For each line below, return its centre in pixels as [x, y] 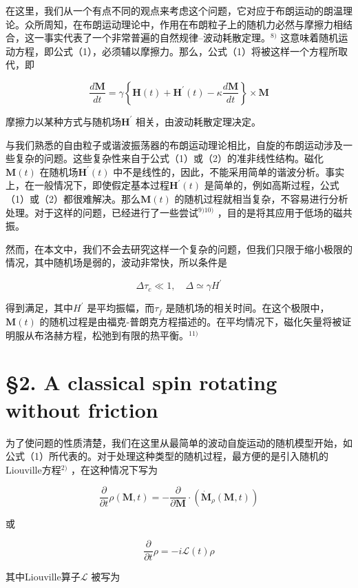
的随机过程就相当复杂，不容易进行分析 [261, 198]
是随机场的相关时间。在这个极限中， [248, 308]
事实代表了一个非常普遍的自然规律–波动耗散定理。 [157, 38]
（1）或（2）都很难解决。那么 [73, 198]
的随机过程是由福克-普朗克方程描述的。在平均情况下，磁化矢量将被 [191, 321]
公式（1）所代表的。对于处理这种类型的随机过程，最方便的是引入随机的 [167, 456]
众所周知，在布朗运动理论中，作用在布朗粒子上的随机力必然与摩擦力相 [183, 24]
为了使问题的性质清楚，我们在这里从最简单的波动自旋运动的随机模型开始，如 [179, 442]
